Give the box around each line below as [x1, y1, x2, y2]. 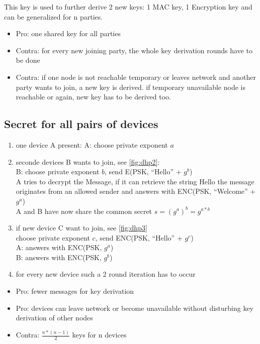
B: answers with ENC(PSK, [16, 252, 102, 262]
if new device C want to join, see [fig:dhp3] [16, 222, 147, 233]
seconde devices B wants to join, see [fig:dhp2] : [16, 156, 160, 167]
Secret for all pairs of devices [4, 116, 158, 132]
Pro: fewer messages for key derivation [16, 286, 134, 296]
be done [16, 55, 40, 65]
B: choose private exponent [16, 166, 100, 177]
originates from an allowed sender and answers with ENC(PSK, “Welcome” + [16, 186, 256, 196]
